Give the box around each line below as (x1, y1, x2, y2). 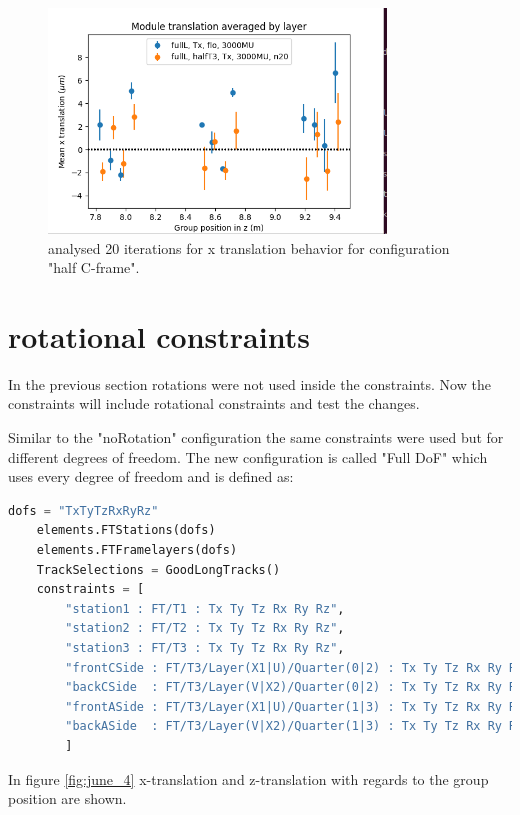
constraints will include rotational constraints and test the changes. (8, 393, 420, 414)
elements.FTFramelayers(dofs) (36, 542, 238, 557)
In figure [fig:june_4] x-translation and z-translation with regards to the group (8, 768, 489, 789)
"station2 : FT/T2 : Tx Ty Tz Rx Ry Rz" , (65, 621, 345, 636)
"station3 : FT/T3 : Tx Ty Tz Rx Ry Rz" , (65, 640, 345, 655)
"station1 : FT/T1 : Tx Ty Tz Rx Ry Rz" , (65, 601, 345, 616)
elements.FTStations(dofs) (36, 523, 216, 538)
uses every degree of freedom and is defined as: (8, 466, 294, 487)
